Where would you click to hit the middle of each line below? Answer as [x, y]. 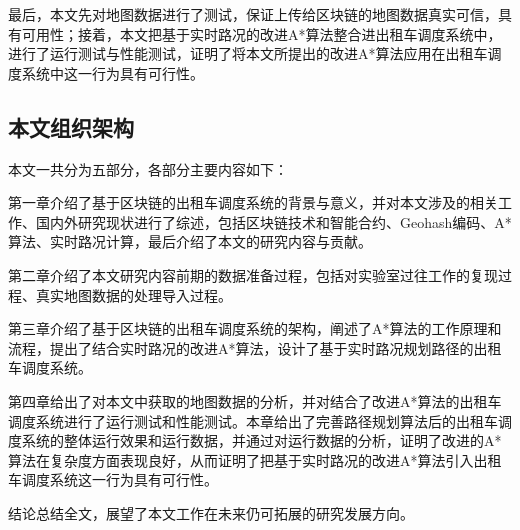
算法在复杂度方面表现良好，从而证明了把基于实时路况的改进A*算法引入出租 [255, 459]
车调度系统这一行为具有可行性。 [113, 479]
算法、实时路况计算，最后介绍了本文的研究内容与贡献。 [190, 241]
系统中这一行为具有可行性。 [112, 72]
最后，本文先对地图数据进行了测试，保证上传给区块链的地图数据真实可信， [253, 14]
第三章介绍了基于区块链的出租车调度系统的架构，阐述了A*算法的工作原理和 [255, 328]
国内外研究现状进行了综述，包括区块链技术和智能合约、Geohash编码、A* [273, 221]
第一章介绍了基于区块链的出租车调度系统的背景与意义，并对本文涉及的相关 [253, 202]
